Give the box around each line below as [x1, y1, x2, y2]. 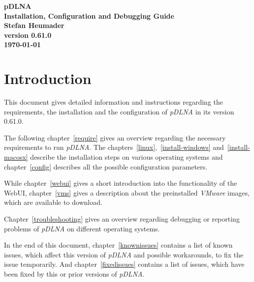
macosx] [4, 152, 28, 162]
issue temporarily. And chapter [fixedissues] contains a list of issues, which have [4, 259, 245, 269]
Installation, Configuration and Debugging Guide [4, 10, 174, 21]
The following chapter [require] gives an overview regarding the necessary [4, 132, 226, 142]
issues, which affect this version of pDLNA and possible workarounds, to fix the [4, 249, 244, 259]
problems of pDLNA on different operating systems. [4, 223, 160, 233]
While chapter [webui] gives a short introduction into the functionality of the [4, 178, 237, 188]
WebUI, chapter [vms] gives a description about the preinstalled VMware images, [4, 187, 250, 197]
